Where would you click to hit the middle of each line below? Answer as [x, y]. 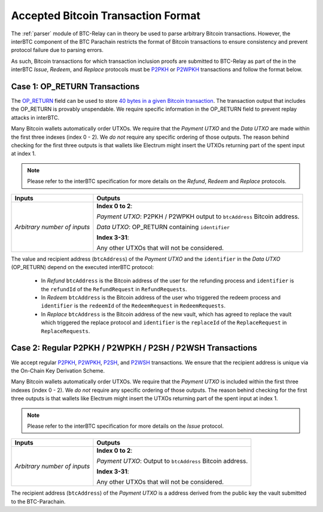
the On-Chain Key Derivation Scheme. [58, 370]
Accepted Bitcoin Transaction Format [106, 16]
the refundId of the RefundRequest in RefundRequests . [114, 289]
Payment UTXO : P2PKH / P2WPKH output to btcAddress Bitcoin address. [198, 217]
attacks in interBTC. [35, 117]
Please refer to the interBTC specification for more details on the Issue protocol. [126, 426]
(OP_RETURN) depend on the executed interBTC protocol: [83, 267]
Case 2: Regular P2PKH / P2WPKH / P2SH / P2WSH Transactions [134, 348]
